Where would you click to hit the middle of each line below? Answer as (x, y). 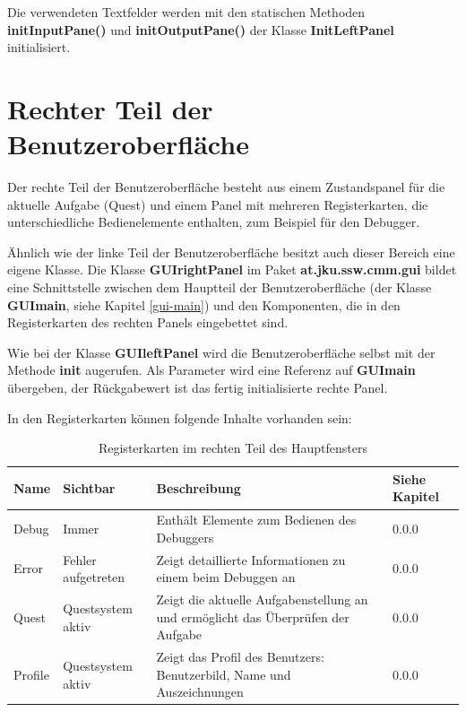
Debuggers (185, 537)
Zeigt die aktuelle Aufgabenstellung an (262, 599)
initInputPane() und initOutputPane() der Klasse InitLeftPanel (201, 29)
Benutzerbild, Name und (224, 674)
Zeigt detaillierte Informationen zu (251, 559)
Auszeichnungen (200, 692)
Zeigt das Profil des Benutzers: (240, 657)
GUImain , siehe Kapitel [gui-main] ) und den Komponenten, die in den (204, 304)
